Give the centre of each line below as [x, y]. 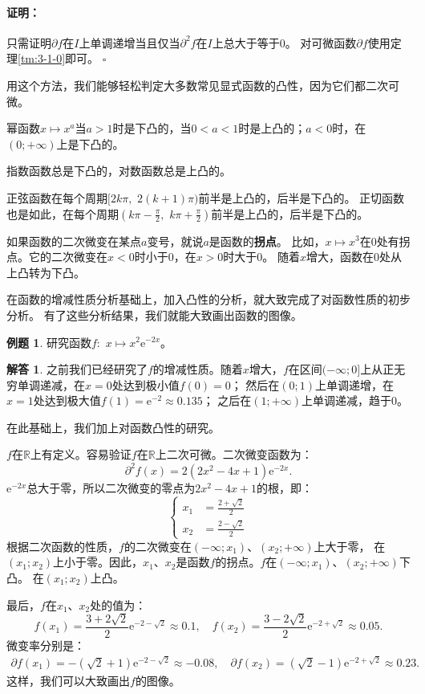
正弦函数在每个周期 [57, 197]
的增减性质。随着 [198, 369]
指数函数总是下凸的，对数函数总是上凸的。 [119, 171]
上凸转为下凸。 [46, 272]
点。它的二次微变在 [57, 257]
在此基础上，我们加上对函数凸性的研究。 [113, 427]
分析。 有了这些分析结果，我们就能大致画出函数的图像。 [154, 314]
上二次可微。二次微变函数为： [234, 454]
